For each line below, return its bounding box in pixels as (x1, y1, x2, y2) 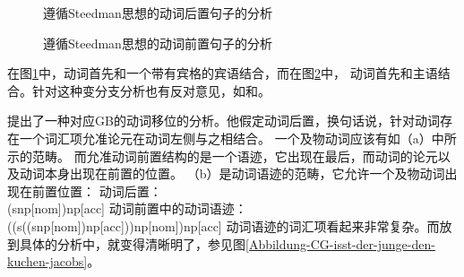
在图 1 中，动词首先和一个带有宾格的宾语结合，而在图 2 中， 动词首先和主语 (7, 64, 438, 82)
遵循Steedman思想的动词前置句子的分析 (43, 33, 272, 52)
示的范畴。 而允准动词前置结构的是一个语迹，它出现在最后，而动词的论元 (7, 146, 438, 165)
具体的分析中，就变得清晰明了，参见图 (19, 234, 245, 253)
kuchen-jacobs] (7, 252, 88, 271)
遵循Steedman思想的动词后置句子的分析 (43, 4, 272, 22)
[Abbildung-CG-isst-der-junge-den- (245, 234, 435, 253)
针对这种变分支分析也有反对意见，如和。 (31, 81, 271, 100)
